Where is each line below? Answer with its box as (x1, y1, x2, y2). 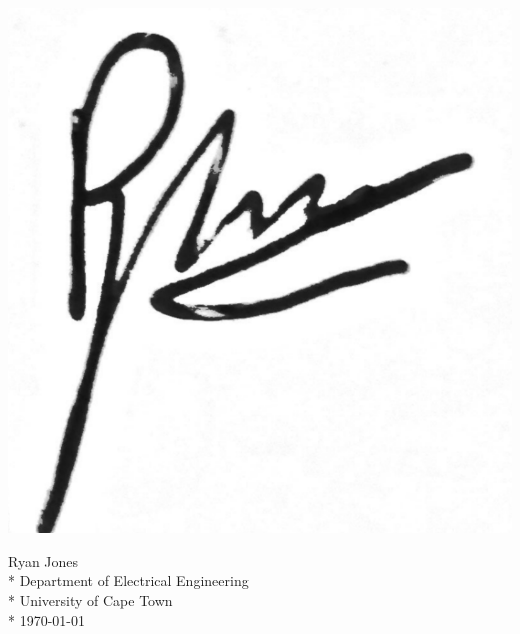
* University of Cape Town (8, 590, 173, 611)
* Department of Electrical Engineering (8, 570, 249, 591)
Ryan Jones (8, 550, 79, 571)
